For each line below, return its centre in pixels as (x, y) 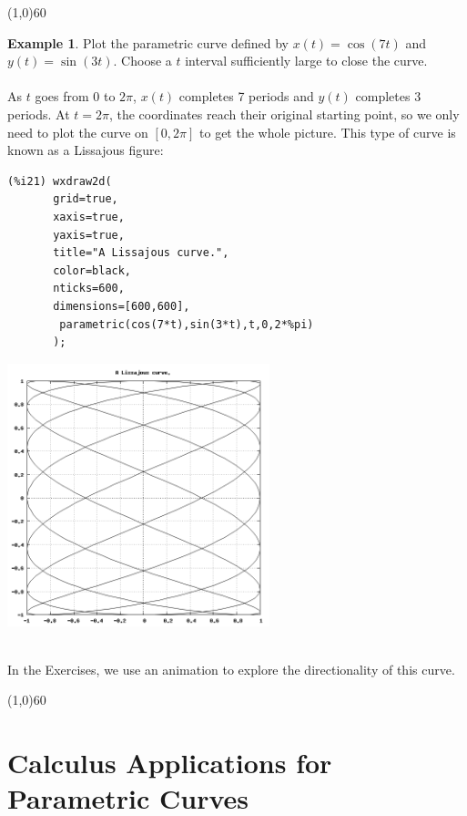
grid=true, (86, 199)
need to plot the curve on (78, 132)
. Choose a (142, 61)
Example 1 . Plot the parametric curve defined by (148, 42)
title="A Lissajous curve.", (141, 253)
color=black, (92, 270)
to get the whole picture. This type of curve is (328, 132)
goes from (62, 96)
